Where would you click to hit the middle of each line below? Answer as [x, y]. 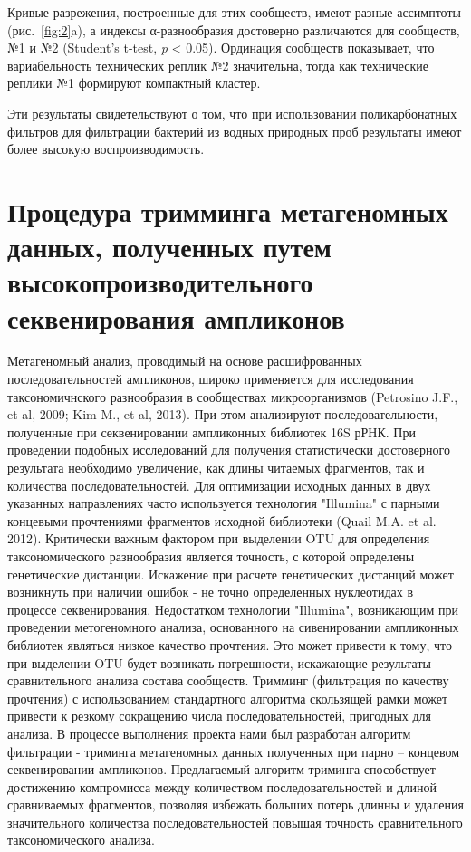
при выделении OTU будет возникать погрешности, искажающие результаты [219, 662]
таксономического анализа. [81, 840]
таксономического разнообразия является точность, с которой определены [211, 555]
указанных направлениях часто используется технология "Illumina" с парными [224, 503]
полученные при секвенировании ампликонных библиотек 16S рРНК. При [211, 431]
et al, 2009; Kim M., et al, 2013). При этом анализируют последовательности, [223, 414]
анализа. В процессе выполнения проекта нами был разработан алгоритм [209, 733]
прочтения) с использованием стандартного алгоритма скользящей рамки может [228, 698]
